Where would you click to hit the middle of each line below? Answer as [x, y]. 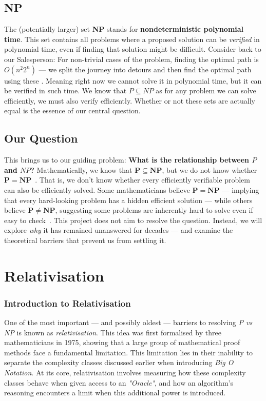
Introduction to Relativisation [68, 303]
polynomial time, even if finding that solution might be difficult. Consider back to [133, 49]
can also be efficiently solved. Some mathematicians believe [97, 189]
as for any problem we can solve [206, 91]
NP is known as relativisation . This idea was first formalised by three [113, 332]
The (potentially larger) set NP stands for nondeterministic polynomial [124, 29]
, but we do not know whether [210, 169]
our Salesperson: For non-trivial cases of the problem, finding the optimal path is [131, 59]
